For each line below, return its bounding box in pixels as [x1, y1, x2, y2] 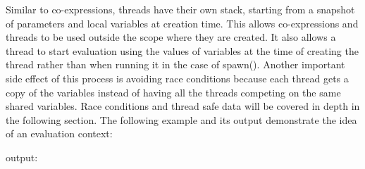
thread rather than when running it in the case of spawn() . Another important [6, 57, 345, 72]
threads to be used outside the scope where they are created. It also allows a [6, 30, 336, 44]
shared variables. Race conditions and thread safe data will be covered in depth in [6, 99, 360, 113]
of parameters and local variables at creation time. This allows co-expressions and [6, 15, 359, 30]
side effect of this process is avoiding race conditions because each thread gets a [6, 70, 349, 85]
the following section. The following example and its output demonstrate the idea [6, 112, 357, 127]
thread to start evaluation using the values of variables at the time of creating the [6, 43, 359, 58]
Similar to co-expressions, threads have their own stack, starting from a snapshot [6, 2, 355, 16]
